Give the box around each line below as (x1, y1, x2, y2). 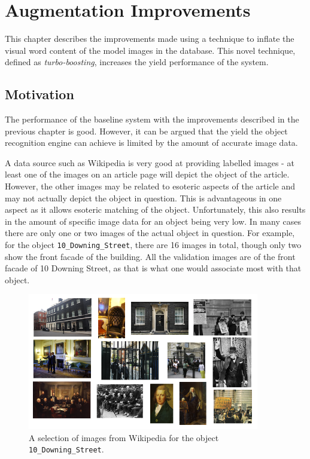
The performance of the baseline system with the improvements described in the (5, 113, 299, 126)
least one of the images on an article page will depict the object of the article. (5, 168, 290, 180)
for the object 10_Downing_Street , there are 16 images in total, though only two (5, 238, 302, 251)
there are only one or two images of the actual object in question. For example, (5, 227, 295, 239)
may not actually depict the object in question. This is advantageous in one (5, 191, 282, 204)
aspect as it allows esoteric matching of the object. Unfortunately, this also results (5, 203, 306, 216)
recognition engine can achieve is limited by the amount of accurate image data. (5, 136, 298, 149)
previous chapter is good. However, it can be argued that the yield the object (5, 124, 288, 137)
